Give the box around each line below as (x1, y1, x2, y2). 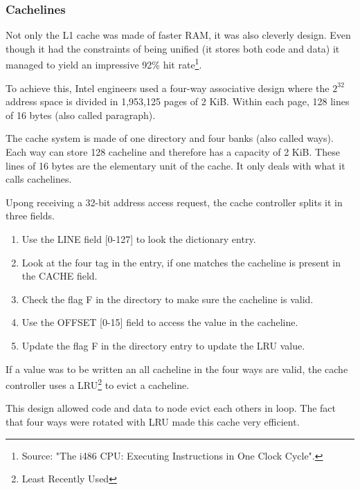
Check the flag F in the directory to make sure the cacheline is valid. (21, 291, 314, 306)
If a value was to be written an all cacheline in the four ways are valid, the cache (6, 361, 348, 376)
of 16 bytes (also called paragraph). (6, 107, 156, 122)
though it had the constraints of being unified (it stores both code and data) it (6, 41, 340, 55)
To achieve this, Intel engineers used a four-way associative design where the (6, 80, 330, 95)
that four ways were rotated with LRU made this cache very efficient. (6, 415, 300, 428)
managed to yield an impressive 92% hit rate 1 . (6, 55, 202, 72)
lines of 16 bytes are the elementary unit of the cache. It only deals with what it (6, 158, 345, 172)
